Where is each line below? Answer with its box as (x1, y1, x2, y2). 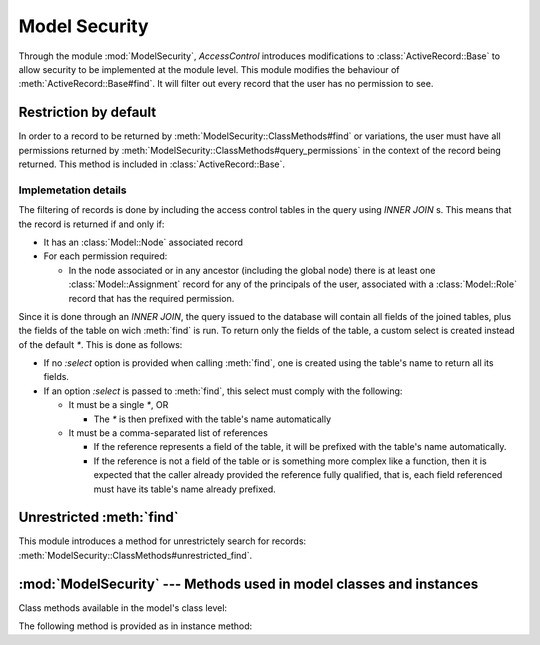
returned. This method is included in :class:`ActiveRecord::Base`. (18, 158, 285, 170)
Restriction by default (18, 104, 157, 121)
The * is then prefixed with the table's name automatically (93, 413, 332, 425)
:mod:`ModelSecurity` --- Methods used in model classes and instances (18, 575, 479, 592)
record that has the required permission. (68, 292, 235, 304)
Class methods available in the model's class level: (18, 601, 228, 614)
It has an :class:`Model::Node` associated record (43, 236, 244, 248)
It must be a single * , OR (68, 399, 169, 411)
